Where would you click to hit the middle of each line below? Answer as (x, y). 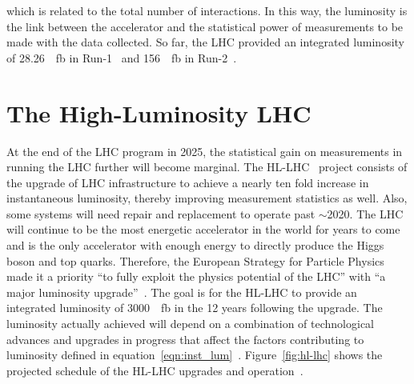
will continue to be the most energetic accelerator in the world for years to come (203, 229)
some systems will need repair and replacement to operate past (161, 213)
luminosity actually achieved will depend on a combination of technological (190, 324)
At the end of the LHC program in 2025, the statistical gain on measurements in (205, 151)
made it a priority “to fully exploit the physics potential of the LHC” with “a (196, 276)
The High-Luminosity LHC (159, 112)
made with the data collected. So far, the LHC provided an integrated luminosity (206, 42)
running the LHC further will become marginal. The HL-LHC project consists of (207, 167)
